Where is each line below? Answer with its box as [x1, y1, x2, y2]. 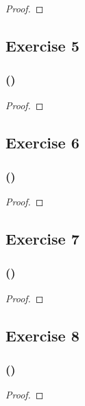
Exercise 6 [5, 131, 80, 153]
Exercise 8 [5, 324, 80, 346]
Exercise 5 [5, 34, 80, 56]
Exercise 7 [5, 228, 80, 249]
